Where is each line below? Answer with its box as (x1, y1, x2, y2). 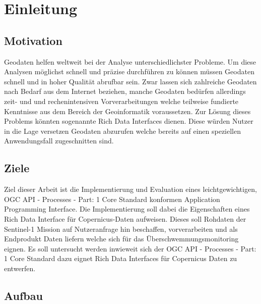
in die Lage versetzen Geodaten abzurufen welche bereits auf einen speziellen (4, 125, 241, 136)
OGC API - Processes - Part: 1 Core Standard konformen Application (4, 193, 220, 204)
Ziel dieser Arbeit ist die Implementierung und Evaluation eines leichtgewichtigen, (4, 184, 257, 194)
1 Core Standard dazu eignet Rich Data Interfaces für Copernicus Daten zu (4, 253, 237, 264)
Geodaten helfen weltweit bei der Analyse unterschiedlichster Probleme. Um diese (4, 56, 256, 67)
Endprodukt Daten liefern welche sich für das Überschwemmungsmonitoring (4, 233, 239, 244)
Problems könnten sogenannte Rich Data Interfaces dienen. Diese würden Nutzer (4, 116, 253, 126)
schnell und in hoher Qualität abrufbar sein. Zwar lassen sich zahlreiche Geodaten (4, 76, 257, 86)
